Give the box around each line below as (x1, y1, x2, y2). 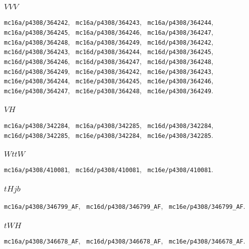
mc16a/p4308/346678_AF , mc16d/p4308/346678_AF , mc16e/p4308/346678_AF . (4, 236, 246, 246)
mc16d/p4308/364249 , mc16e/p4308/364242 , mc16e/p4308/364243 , (4, 65, 213, 76)
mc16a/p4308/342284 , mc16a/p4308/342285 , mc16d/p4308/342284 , (4, 120, 213, 130)
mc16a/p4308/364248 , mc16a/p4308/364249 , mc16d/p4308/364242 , (4, 36, 213, 47)
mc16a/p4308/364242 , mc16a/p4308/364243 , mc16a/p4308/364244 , (4, 17, 213, 27)
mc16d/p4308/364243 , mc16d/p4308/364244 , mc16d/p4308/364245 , (4, 46, 213, 57)
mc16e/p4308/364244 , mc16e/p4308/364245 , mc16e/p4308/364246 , (4, 75, 213, 86)
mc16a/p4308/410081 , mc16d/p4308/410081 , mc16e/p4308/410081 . (4, 164, 213, 175)
